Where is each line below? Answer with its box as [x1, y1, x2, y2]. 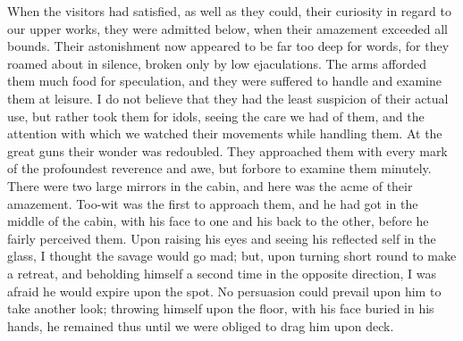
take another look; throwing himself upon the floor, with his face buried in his [7, 299, 434, 318]
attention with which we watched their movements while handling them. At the [7, 124, 442, 143]
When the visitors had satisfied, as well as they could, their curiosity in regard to [7, 2, 451, 20]
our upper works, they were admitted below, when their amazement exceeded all [7, 19, 448, 37]
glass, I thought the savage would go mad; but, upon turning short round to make [7, 246, 457, 265]
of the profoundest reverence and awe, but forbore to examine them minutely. [7, 159, 432, 178]
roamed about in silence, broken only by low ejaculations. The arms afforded [7, 54, 426, 72]
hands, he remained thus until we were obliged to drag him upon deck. [7, 316, 394, 335]
